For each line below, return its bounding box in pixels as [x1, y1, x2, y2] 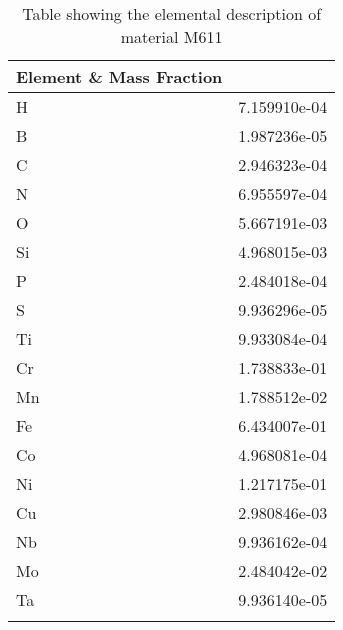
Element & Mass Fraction [16, 65, 223, 88]
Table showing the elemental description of [22, 2, 322, 25]
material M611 [120, 25, 223, 48]
